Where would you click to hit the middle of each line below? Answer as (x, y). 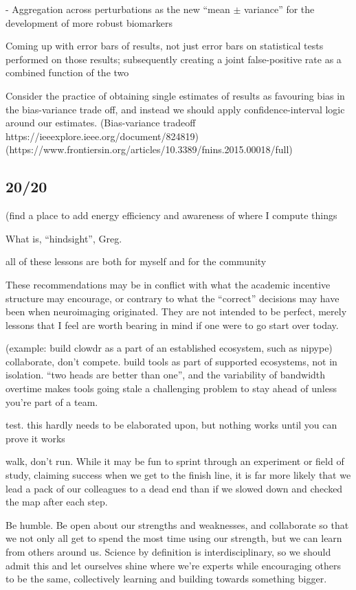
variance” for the (279, 9)
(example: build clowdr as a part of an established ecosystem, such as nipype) (169, 348)
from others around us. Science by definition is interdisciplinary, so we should (168, 552)
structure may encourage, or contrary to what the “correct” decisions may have (173, 298)
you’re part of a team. (52, 401)
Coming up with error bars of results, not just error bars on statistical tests (165, 46)
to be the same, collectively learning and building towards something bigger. (166, 579)
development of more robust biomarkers (89, 22)
